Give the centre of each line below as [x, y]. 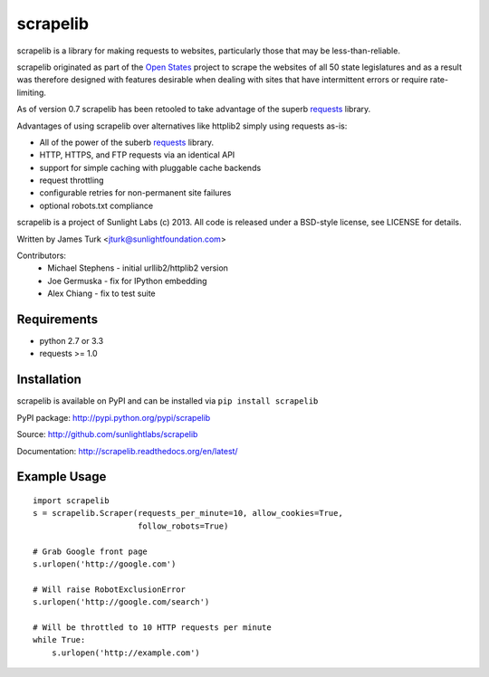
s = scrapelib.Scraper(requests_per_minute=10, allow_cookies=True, [188, 513]
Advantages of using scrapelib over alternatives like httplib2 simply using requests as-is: [182, 126]
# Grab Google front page [91, 551]
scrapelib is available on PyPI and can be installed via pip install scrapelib [168, 401]
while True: [59, 640]
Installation [49, 380]
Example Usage [62, 477]
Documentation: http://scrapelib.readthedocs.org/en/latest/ [128, 451]
